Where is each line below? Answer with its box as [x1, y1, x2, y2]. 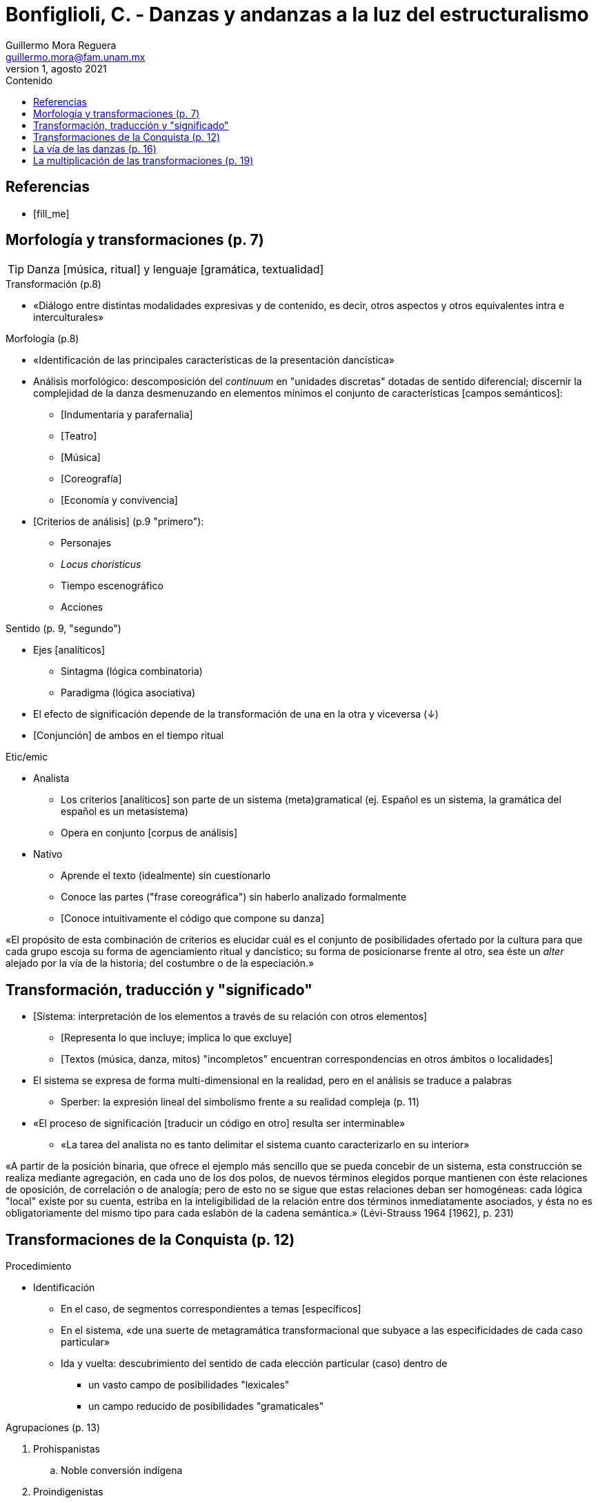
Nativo [33, 848, 63, 861]
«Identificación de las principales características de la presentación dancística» [33, 354, 395, 366]
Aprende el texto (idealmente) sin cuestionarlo [61, 870, 271, 882]
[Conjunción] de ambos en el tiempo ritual [33, 729, 224, 742]
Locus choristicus [61, 558, 141, 571]
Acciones [61, 601, 103, 613]
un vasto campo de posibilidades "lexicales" [88, 1379, 290, 1391]
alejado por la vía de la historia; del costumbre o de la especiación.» [6, 957, 315, 970]
